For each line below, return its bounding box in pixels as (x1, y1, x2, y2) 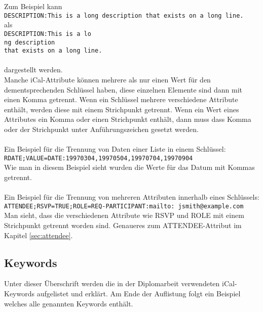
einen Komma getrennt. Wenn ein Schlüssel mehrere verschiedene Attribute (4, 94, 238, 105)
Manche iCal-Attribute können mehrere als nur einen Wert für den (4, 74, 211, 84)
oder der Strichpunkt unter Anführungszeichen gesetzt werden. (4, 123, 199, 134)
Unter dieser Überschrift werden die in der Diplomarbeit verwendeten (4, 278, 220, 289)
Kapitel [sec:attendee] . (4, 230, 73, 240)
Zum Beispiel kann (4, 1, 62, 11)
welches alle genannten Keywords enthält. (4, 298, 133, 308)
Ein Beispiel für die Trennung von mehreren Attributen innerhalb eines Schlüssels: (4, 192, 259, 202)
